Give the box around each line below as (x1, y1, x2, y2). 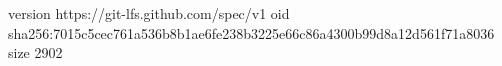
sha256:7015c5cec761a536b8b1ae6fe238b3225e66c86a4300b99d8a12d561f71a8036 (8, 22, 495, 43)
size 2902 (8, 42, 63, 63)
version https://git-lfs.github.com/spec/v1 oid (8, 3, 290, 23)
